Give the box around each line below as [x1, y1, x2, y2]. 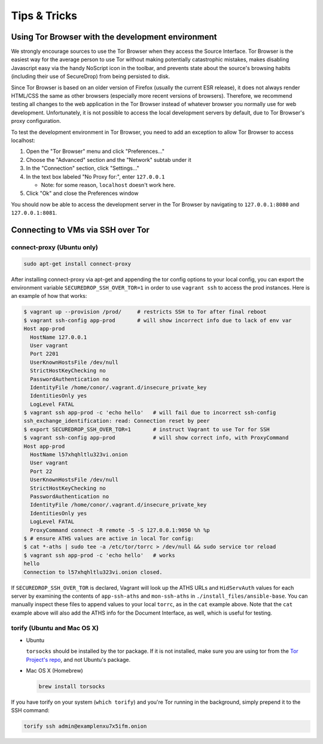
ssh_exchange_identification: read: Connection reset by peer [23, 417, 210, 424]
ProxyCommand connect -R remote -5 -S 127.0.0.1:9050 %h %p [30, 526, 210, 534]
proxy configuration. [11, 118, 62, 125]
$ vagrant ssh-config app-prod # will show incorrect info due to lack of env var [23, 317, 292, 324]
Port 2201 [30, 351, 59, 357]
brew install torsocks [38, 683, 105, 689]
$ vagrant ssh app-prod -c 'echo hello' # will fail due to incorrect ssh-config [23, 409, 276, 416]
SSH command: [11, 707, 50, 714]
